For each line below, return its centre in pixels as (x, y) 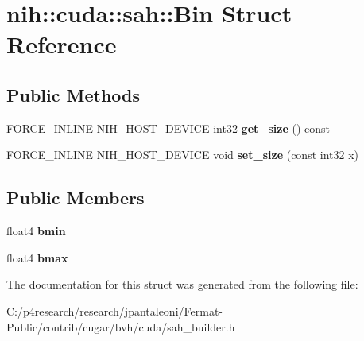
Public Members (76, 198)
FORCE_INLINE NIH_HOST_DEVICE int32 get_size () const (168, 128)
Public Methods (74, 94)
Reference (62, 44)
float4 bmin (36, 231)
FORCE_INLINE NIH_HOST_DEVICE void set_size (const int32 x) (182, 155)
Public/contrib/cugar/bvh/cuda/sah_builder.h (121, 326)
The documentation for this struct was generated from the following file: (182, 284)
